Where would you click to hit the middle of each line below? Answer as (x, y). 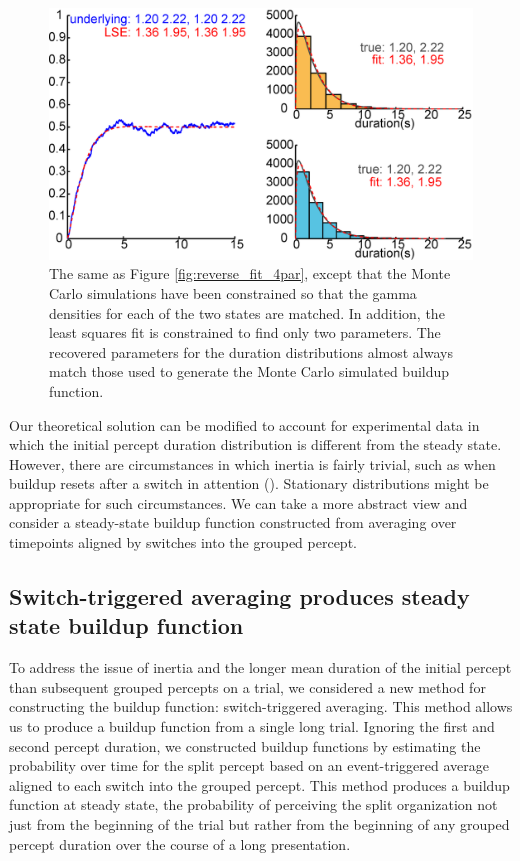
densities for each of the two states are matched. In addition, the (247, 312)
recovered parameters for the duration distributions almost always (251, 351)
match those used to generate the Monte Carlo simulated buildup (249, 371)
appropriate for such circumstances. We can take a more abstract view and (238, 502)
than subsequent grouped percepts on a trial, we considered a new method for (247, 686)
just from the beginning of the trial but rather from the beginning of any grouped (259, 824)
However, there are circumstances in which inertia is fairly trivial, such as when (252, 463)
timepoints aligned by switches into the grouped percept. (183, 542)
